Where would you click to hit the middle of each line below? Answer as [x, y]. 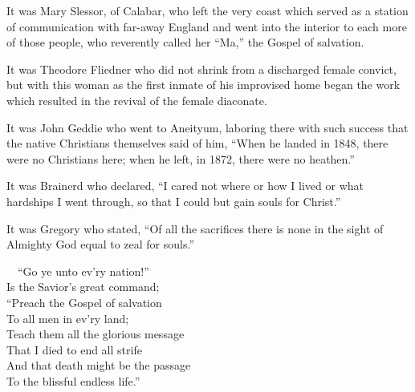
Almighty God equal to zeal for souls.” [101, 244]
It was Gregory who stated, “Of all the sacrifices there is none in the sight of [195, 228]
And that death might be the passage [99, 365]
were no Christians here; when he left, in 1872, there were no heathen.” [181, 158]
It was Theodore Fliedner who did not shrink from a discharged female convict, [201, 69]
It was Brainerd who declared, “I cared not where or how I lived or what [185, 186]
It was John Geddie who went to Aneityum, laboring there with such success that [207, 127]
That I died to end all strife [74, 349]
